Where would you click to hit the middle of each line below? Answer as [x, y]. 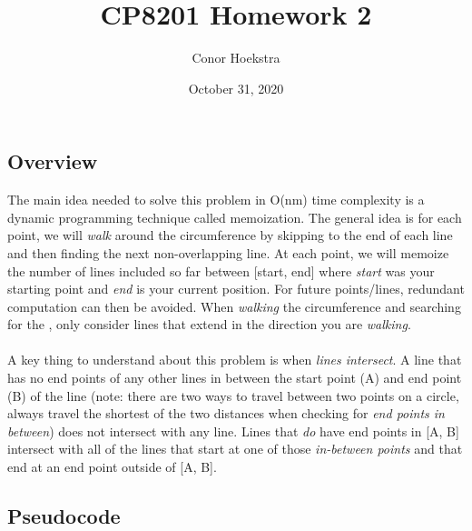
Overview [53, 161]
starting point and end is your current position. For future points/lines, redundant [236, 289]
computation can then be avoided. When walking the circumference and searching [234, 306]
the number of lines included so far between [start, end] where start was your [221, 271]
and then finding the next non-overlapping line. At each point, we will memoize [228, 252]
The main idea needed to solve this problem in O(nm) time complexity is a [216, 200]
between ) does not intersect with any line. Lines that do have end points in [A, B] [233, 431]
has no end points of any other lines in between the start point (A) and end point [235, 378]
